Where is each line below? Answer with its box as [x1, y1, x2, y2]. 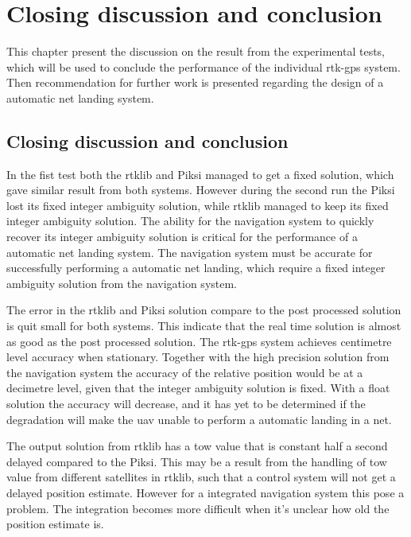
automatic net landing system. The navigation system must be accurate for [6, 243, 373, 260]
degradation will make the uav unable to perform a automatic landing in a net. [6, 411, 392, 427]
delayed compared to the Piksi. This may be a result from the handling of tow [6, 453, 387, 469]
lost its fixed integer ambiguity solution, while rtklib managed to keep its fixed [6, 197, 389, 213]
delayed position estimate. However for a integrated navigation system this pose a [6, 484, 405, 500]
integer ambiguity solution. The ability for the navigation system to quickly [6, 212, 374, 229]
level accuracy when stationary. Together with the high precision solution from [6, 348, 390, 365]
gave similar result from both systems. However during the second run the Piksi [6, 181, 395, 198]
